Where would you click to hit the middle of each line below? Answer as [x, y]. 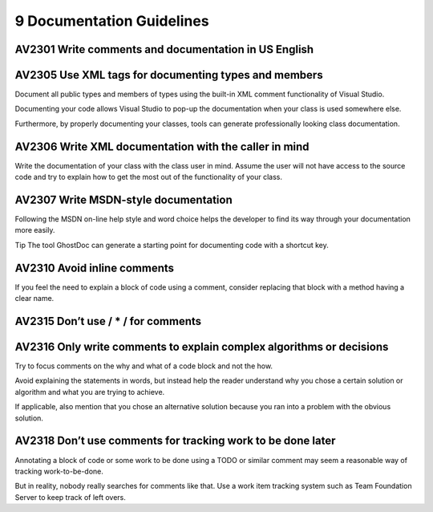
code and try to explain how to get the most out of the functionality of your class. [149, 177]
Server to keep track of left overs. [70, 497]
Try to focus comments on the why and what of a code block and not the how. [144, 366]
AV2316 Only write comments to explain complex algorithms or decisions [202, 346]
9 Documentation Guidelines [112, 21]
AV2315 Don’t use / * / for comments [108, 321]
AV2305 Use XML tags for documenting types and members [169, 75]
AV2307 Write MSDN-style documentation [123, 199]
